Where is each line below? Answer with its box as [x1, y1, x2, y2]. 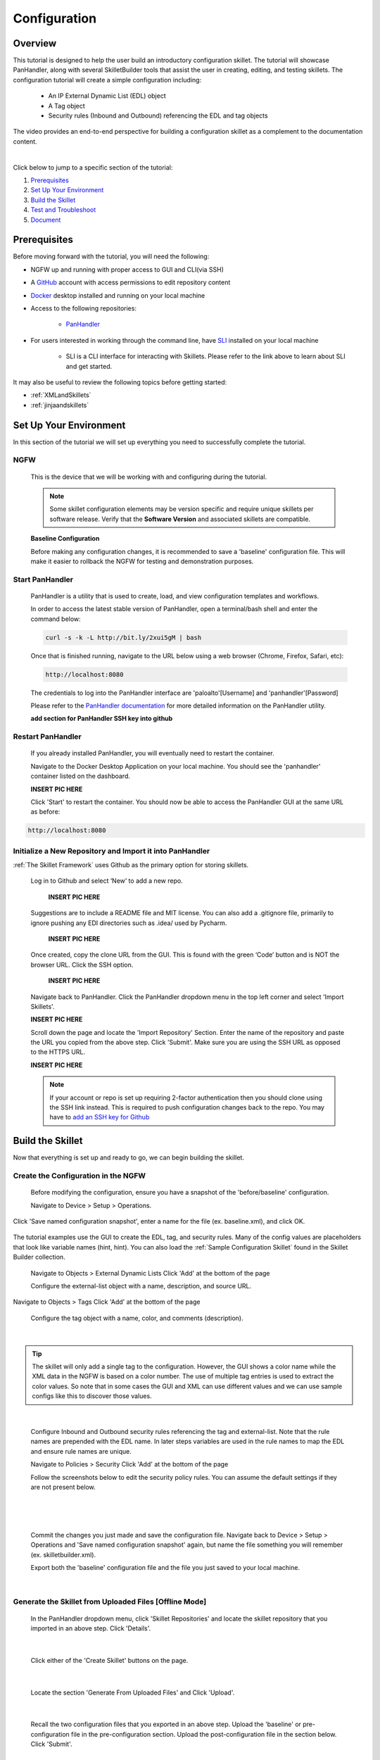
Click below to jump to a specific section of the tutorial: [13, 163, 173, 172]
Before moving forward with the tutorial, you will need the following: [13, 252, 210, 260]
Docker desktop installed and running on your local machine [30, 291, 205, 299]
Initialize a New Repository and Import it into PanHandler [13, 846, 210, 855]
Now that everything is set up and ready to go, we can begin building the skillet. [13, 1153, 244, 1162]
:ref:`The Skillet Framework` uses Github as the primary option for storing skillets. [13, 861, 249, 869]
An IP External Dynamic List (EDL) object [48, 92, 166, 100]
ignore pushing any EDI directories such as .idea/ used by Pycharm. [30, 919, 227, 927]
